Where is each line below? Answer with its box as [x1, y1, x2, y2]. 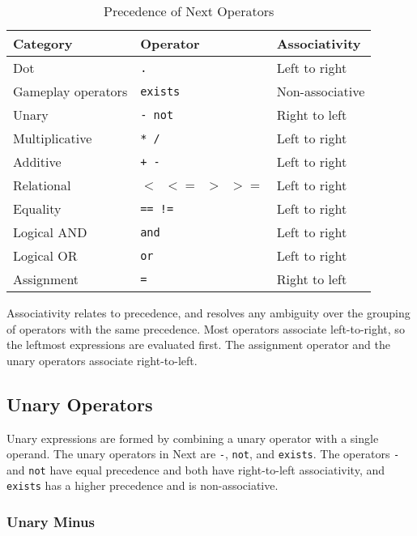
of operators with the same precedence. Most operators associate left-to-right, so [6, 320, 405, 337]
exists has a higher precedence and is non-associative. [6, 477, 279, 494]
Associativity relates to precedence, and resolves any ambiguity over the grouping [6, 304, 411, 321]
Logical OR [13, 246, 78, 265]
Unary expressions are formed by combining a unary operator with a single [6, 429, 379, 446]
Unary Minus [6, 512, 95, 532]
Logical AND [13, 223, 87, 241]
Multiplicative [13, 129, 92, 147]
